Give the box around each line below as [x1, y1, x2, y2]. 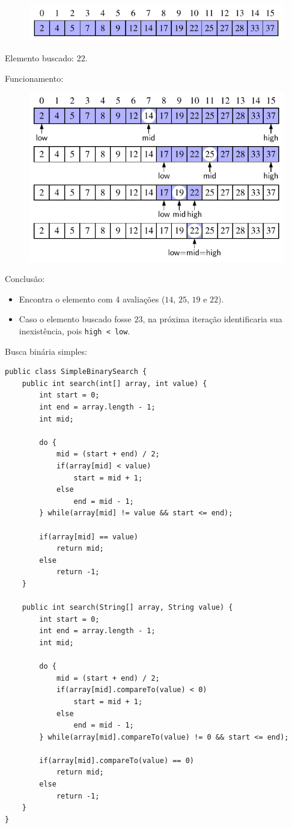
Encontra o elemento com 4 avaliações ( [19, 292, 165, 305]
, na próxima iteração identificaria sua [142, 313, 282, 325]
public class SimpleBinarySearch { [5, 367, 147, 376]
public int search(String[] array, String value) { [22, 603, 233, 612]
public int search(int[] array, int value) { [22, 379, 207, 388]
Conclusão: [5, 272, 45, 285]
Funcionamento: [5, 72, 64, 84]
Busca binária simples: [5, 345, 87, 357]
